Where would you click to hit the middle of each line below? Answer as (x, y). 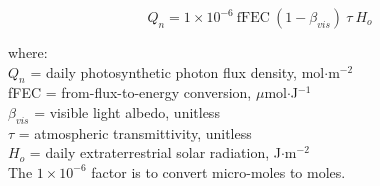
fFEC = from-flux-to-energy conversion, (130, 92)
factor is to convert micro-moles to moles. (218, 171)
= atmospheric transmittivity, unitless (135, 132)
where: (28, 52)
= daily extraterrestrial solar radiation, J (155, 152)
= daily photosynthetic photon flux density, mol (177, 71)
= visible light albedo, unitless (127, 111)
